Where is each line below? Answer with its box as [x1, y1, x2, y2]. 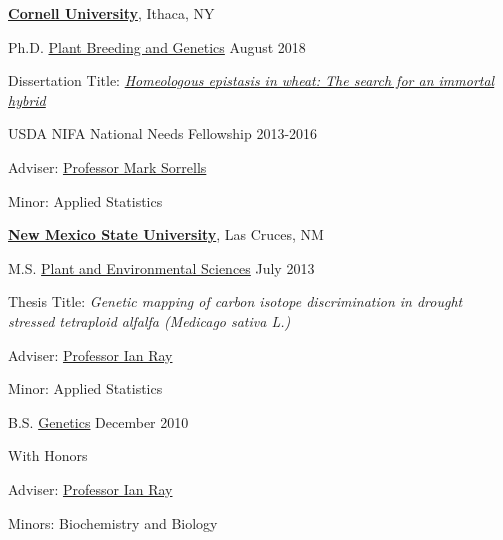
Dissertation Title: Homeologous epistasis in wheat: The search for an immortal [8, 70, 495, 91]
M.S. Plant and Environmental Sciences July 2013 [8, 257, 315, 278]
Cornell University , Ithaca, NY [8, 3, 215, 23]
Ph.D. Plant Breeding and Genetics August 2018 [8, 36, 306, 57]
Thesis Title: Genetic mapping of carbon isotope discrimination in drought [8, 291, 463, 312]
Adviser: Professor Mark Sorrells [8, 156, 207, 177]
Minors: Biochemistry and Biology [8, 512, 218, 533]
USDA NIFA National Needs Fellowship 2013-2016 [8, 123, 318, 144]
